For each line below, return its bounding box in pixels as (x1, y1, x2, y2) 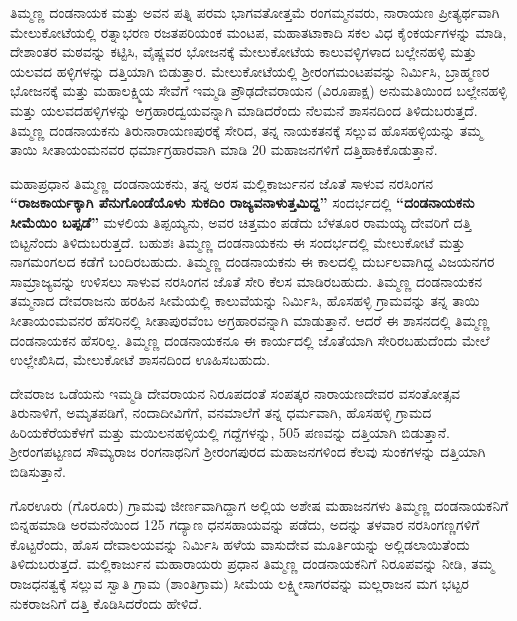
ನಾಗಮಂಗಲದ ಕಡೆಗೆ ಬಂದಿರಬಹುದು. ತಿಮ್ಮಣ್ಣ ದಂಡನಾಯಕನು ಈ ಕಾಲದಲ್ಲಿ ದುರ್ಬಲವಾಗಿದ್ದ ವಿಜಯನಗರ (10, 251, 495, 272)
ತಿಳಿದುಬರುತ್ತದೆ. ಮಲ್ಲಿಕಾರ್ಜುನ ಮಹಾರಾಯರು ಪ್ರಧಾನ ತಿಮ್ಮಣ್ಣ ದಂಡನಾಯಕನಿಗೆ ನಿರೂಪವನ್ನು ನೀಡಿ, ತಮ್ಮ (10, 553, 494, 574)
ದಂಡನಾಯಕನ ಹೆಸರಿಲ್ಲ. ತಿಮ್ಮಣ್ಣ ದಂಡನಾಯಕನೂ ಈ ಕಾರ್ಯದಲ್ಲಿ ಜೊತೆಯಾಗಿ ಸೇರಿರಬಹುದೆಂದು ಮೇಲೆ (10, 329, 490, 350)
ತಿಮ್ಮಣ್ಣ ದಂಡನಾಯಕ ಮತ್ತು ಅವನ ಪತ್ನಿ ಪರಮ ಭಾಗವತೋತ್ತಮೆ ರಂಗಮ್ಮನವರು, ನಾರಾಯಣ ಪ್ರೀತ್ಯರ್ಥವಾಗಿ (10, 2, 500, 22)
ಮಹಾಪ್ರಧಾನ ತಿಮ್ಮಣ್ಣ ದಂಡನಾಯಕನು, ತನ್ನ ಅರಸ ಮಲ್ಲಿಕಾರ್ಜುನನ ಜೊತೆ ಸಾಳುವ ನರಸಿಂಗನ (10, 172, 433, 193)
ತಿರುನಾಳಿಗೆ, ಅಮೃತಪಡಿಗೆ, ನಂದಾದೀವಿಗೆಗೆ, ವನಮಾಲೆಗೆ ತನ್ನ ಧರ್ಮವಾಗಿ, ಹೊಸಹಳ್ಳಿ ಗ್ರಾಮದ (10, 402, 432, 423)
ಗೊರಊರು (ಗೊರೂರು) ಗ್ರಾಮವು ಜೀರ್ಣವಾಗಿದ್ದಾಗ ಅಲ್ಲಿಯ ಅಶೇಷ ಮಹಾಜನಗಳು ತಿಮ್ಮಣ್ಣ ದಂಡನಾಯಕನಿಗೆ (10, 494, 509, 515)
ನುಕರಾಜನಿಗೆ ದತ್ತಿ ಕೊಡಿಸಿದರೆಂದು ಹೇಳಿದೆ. (10, 592, 203, 613)
